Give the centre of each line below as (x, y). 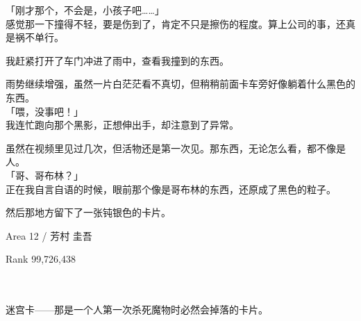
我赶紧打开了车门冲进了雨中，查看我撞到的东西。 (117, 60)
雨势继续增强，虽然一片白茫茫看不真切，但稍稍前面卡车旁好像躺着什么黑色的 (180, 84)
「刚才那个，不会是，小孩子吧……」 (85, 10)
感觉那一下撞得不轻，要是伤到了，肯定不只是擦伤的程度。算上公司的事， (171, 23)
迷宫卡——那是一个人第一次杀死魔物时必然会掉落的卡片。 (137, 310)
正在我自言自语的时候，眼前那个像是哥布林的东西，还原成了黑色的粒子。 (171, 189)
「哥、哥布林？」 (44, 175)
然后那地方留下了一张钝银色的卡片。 (88, 212)
